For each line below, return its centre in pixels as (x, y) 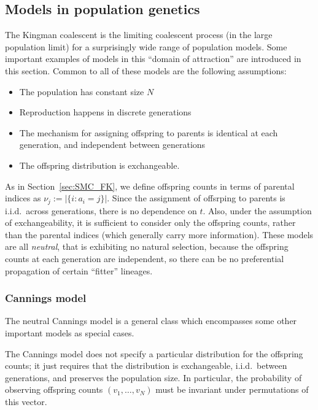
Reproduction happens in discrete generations (105, 112)
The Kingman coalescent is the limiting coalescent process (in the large (139, 35)
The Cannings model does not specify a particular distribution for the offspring (154, 353)
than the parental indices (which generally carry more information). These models (159, 234)
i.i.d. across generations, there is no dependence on (101, 210)
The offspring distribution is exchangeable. (99, 165)
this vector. (26, 401)
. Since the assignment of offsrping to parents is (196, 198)
